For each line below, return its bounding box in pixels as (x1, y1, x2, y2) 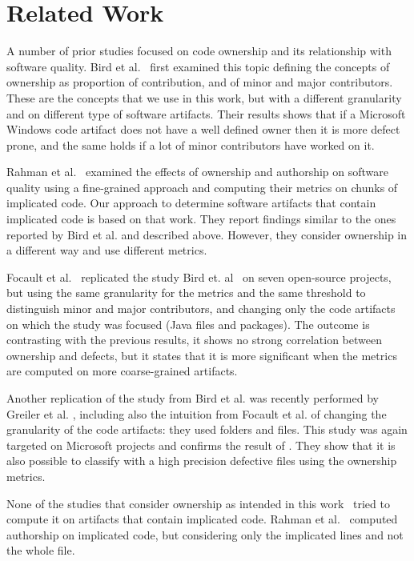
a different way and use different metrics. (6, 242, 207, 258)
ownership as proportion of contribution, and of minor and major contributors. (6, 74, 393, 90)
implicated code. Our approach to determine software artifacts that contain (6, 194, 376, 211)
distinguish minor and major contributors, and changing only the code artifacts (6, 300, 396, 317)
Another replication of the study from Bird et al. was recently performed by (6, 390, 379, 406)
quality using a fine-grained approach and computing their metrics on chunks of (6, 178, 398, 195)
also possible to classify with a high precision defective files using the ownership (6, 452, 397, 469)
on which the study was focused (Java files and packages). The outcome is (6, 315, 370, 332)
